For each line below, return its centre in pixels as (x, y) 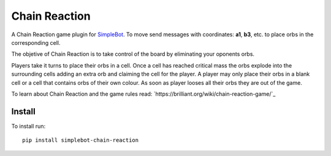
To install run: (29, 126)
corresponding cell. (36, 42)
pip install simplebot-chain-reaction (81, 140)
